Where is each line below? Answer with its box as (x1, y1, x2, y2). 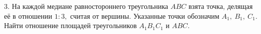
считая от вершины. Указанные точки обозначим (70, 10, 220, 21)
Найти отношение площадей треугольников (4, 20, 137, 31)
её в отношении (4, 10, 53, 21)
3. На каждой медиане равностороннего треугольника (4, 1, 168, 11)
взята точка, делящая (188, 1, 253, 11)
